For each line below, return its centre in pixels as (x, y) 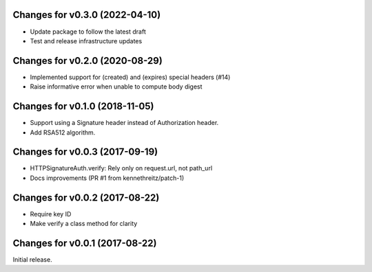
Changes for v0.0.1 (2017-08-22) (85, 243)
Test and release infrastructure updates (86, 41)
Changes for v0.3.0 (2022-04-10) (87, 15)
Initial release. (32, 260)
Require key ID (51, 214)
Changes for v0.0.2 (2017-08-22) (86, 197)
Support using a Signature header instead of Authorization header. (124, 123)
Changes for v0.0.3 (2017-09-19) (85, 152)
